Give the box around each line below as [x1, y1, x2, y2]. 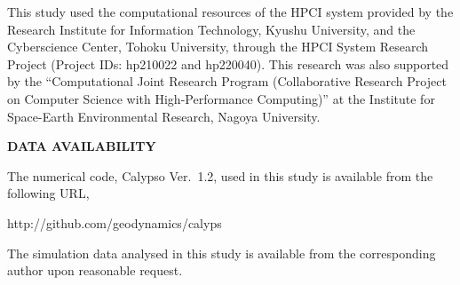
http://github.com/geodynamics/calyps [7, 213, 222, 232]
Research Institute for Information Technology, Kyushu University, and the [7, 20, 416, 38]
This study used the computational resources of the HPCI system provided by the [7, 3, 454, 20]
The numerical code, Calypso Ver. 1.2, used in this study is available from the [7, 166, 433, 185]
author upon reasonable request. [7, 261, 183, 280]
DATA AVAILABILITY [7, 137, 156, 155]
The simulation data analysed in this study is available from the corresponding [7, 243, 436, 262]
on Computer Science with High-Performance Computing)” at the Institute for [7, 89, 435, 107]
